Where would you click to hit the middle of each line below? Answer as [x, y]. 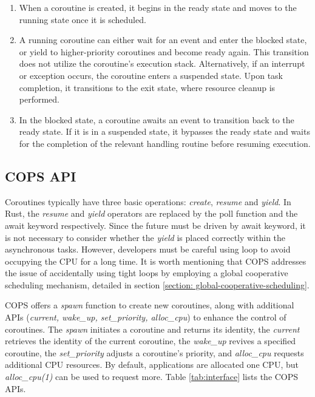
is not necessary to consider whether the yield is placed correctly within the [145, 237]
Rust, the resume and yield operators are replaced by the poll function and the [151, 213]
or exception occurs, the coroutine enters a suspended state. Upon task [151, 75]
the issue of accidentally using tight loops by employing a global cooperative [147, 273]
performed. [39, 99]
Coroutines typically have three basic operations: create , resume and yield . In [148, 201]
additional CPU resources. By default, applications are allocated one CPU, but [152, 365]
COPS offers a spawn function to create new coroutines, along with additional [150, 305]
